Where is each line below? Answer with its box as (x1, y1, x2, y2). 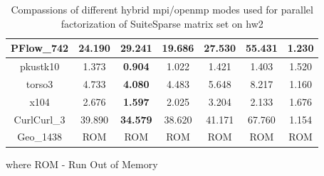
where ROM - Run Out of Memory (6, 156, 158, 171)
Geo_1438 (17, 129, 62, 144)
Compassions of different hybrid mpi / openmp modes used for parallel (11, 2, 313, 16)
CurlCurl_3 (14, 111, 66, 126)
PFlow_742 (11, 40, 69, 55)
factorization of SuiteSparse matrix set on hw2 (61, 16, 263, 31)
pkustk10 (19, 59, 60, 74)
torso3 (26, 76, 53, 91)
